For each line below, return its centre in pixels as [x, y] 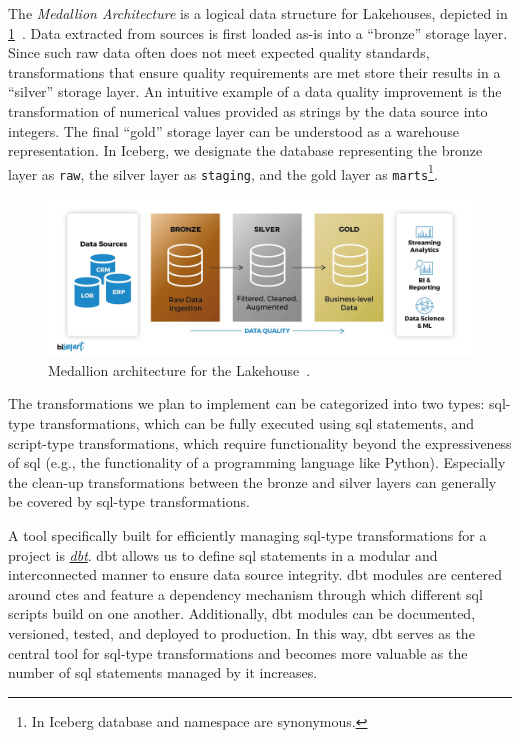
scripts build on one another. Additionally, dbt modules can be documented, [242, 613]
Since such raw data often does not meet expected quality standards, [219, 52]
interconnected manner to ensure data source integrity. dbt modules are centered [255, 574]
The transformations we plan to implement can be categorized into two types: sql [257, 403]
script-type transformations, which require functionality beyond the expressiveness [260, 442]
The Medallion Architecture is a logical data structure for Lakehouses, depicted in [258, 13]
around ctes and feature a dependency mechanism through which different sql [245, 593]
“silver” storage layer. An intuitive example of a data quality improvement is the [255, 91]
